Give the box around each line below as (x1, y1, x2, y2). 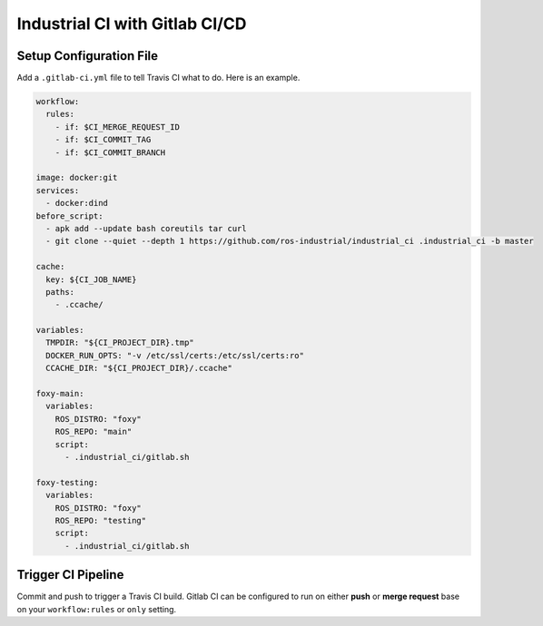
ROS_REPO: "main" (54, 426, 133, 437)
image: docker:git (35, 172, 118, 183)
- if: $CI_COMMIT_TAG (54, 134, 152, 145)
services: (35, 185, 80, 195)
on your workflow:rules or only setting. (16, 603, 177, 614)
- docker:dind (45, 198, 109, 209)
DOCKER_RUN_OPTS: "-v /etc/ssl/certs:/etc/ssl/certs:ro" (45, 350, 304, 360)
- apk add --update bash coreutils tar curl (45, 223, 247, 233)
